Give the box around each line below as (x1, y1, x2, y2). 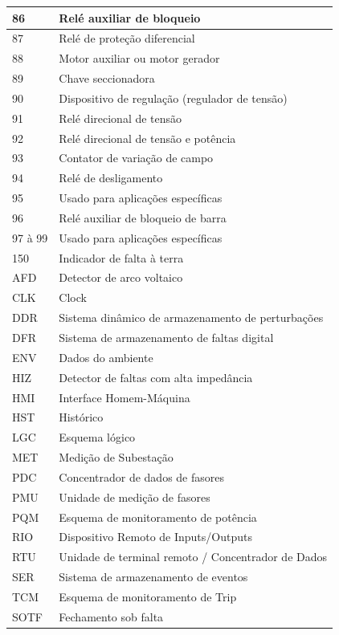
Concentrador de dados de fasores (59, 468, 225, 485)
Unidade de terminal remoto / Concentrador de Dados (59, 548, 328, 565)
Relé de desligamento (59, 169, 163, 186)
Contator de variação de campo (59, 149, 214, 166)
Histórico (59, 409, 104, 425)
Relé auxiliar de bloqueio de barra (59, 209, 227, 226)
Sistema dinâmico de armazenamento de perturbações (59, 309, 324, 326)
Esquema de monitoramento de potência (59, 508, 257, 525)
